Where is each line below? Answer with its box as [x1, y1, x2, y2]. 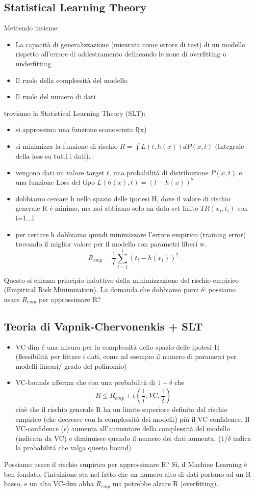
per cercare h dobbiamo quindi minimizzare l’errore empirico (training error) [15, 229, 246, 239]
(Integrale [215, 140, 244, 151]
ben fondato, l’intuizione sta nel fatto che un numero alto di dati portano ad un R [4, 468, 251, 479]
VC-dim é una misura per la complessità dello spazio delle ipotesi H [15, 341, 220, 352]
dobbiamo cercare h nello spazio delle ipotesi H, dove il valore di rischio [15, 193, 230, 203]
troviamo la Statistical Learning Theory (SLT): [4, 108, 146, 118]
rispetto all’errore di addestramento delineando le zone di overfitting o [15, 49, 227, 59]
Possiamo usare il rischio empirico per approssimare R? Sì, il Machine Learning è [4, 459, 247, 469]
